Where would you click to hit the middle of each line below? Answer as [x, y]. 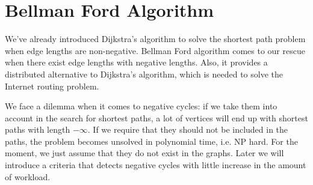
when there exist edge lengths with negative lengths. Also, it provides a [136, 62]
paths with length [38, 129]
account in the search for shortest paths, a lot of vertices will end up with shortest [156, 117]
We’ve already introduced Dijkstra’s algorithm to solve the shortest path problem [155, 39]
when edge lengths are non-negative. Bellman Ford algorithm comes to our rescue [155, 50]
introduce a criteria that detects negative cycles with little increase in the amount [156, 165]
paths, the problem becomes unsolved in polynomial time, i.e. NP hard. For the [151, 141]
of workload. [28, 176]
